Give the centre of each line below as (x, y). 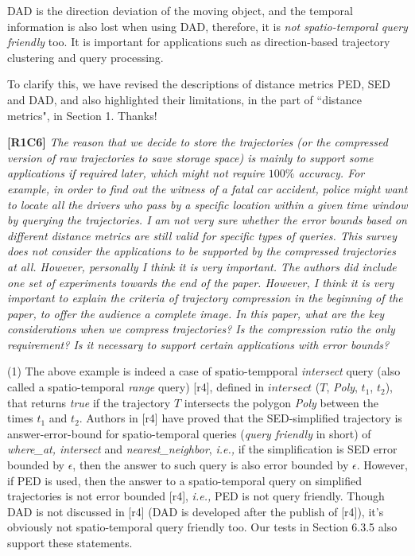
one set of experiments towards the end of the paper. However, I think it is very (201, 282)
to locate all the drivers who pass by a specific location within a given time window (207, 204)
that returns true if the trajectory (89, 402)
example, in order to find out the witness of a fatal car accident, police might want (207, 188)
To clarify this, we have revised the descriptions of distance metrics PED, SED (199, 84)
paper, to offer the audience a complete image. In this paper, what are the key (196, 313)
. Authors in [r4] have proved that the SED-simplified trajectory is (240, 418)
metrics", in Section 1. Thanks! (82, 115)
